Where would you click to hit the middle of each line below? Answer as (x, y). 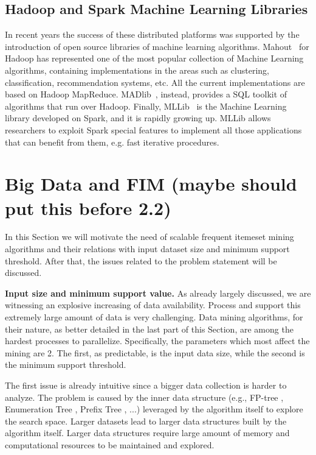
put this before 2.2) (88, 207)
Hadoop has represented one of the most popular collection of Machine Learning (154, 58)
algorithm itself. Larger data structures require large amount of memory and (147, 433)
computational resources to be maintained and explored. (110, 444)
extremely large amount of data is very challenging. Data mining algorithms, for (154, 317)
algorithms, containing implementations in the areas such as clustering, (137, 70)
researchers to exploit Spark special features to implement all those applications (153, 129)
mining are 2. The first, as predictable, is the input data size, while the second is (155, 352)
